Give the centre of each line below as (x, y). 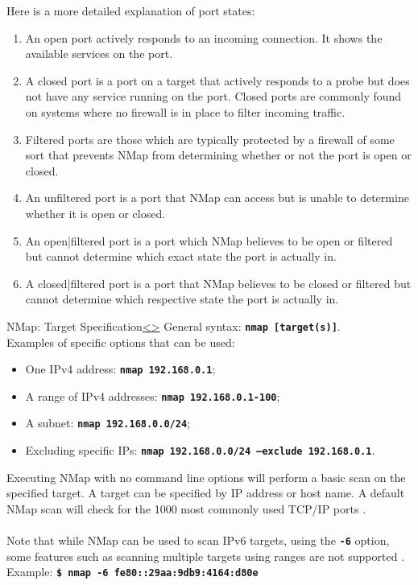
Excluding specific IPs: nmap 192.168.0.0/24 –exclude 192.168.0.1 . (200, 450)
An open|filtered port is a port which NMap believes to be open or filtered (209, 240)
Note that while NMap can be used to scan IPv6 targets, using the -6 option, (198, 540)
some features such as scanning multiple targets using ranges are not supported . (205, 556)
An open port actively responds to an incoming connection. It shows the (204, 37)
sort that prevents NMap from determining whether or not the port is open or (218, 155)
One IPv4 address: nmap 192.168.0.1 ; (120, 369)
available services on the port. (99, 54)
